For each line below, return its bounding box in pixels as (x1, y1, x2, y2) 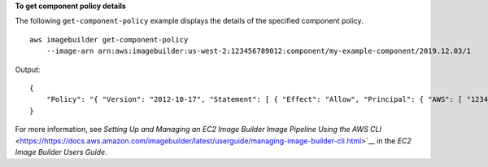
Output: (15, 64, 41, 74)
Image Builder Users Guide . (15, 147, 107, 156)
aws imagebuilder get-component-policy (29, 35, 189, 44)
